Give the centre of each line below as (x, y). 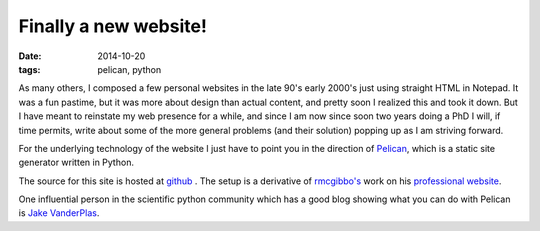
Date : (30, 56)
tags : (29, 69)
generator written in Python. (76, 162)
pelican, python (129, 69)
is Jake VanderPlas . (59, 213)
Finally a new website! (112, 26)
